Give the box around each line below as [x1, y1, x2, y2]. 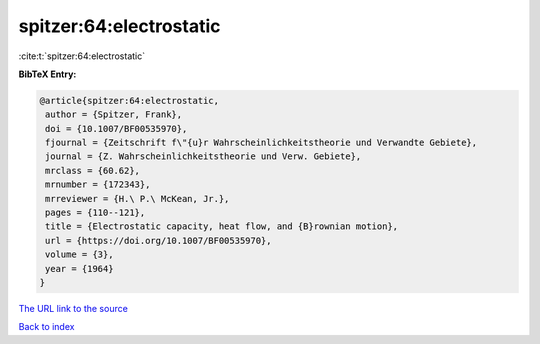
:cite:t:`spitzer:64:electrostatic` [18, 50, 145, 62]
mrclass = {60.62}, [45, 165, 140, 176]
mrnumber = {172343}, [45, 179, 151, 190]
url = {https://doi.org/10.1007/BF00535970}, [45, 235, 272, 246]
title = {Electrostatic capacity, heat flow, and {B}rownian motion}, [45, 221, 399, 232]
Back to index [18, 321, 75, 333]
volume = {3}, [45, 249, 114, 260]
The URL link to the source [18, 302, 129, 314]
